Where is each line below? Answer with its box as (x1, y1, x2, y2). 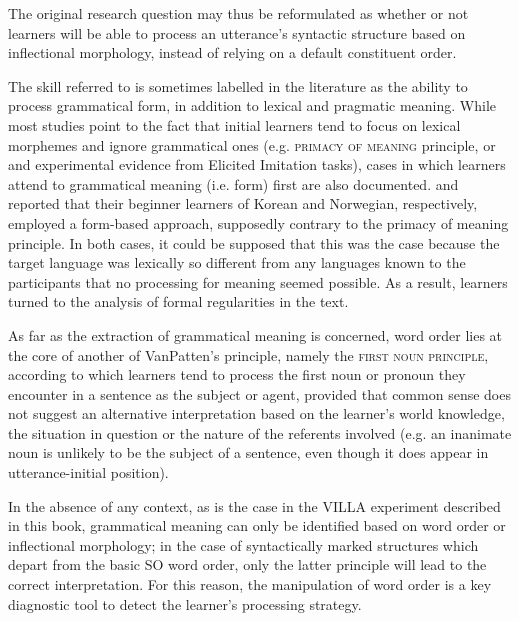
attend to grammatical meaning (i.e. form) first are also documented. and (8, 173, 459, 194)
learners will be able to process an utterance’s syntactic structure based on (8, 22, 466, 43)
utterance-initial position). (8, 462, 169, 483)
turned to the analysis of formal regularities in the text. (8, 291, 349, 312)
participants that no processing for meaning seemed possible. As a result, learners (8, 271, 508, 292)
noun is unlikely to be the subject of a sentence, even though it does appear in (8, 442, 489, 463)
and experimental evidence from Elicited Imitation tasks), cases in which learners (8, 154, 506, 175)
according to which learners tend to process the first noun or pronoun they (8, 364, 466, 385)
